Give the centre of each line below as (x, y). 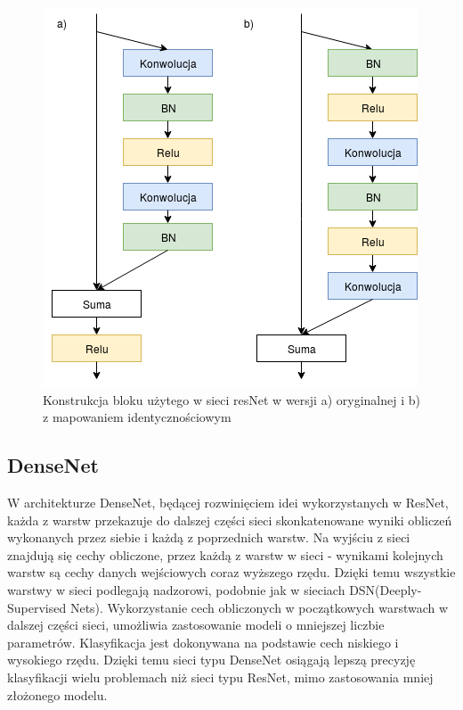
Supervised (37, 607)
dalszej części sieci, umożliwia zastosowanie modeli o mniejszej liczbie (196, 625)
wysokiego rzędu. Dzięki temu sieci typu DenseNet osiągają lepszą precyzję (211, 660)
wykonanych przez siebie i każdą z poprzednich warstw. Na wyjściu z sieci (209, 537)
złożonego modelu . (57, 694)
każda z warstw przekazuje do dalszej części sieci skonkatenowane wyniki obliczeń (230, 520)
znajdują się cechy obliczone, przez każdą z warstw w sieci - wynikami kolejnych (225, 554)
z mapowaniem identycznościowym (137, 417)
